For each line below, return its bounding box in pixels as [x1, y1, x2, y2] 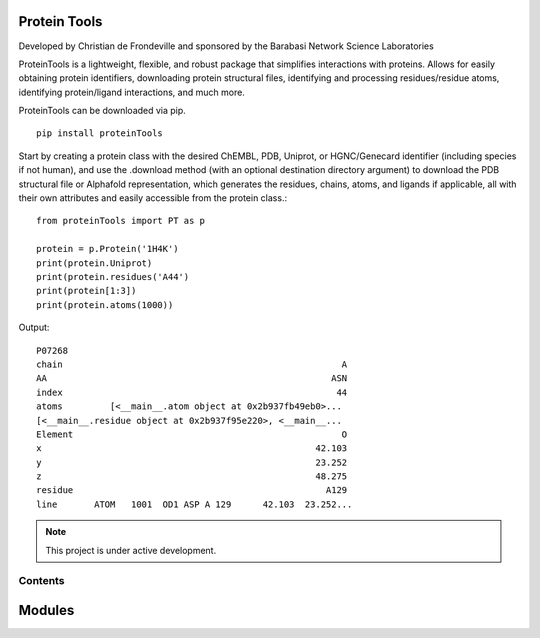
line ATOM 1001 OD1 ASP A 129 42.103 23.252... [36, 498, 353, 510]
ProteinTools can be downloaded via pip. [18, 105, 187, 117]
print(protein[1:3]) [36, 285, 137, 297]
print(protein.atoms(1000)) [36, 299, 174, 310]
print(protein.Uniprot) [36, 257, 153, 269]
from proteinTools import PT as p [36, 215, 205, 227]
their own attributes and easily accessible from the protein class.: [18, 192, 288, 204]
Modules [18, 602, 75, 619]
